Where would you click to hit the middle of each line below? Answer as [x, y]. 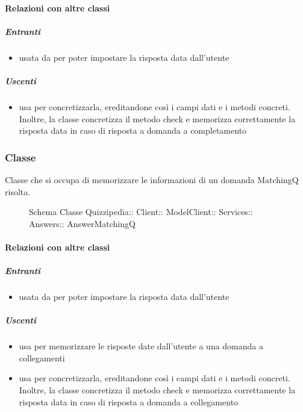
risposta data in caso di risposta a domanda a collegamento [129, 401]
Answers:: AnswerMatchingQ [82, 223]
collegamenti [42, 357]
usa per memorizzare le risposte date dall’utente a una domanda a [141, 346]
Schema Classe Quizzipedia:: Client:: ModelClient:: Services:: [141, 212]
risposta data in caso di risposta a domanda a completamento [133, 130]
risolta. [18, 191]
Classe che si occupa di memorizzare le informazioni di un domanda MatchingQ [152, 179]
